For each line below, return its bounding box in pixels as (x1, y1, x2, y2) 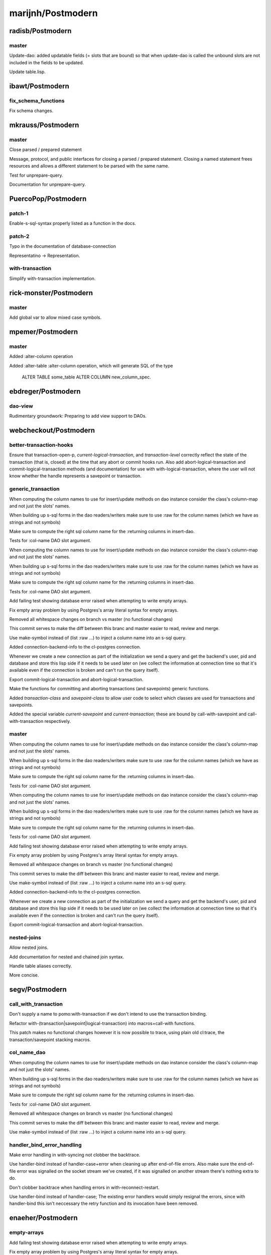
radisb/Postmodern (9, 27, 72, 35)
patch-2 (9, 232, 30, 239)
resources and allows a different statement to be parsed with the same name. (9, 163, 170, 169)
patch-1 (9, 210, 29, 217)
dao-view (9, 402, 34, 409)
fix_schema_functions (9, 97, 65, 104)
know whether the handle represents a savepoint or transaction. (9, 473, 142, 479)
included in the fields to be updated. (9, 59, 84, 65)
